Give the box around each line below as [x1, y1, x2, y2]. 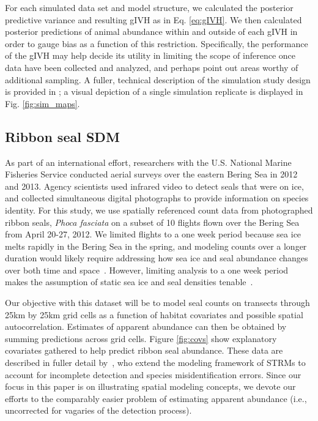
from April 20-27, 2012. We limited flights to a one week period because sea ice [5, 228, 301, 240]
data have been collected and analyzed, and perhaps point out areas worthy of [5, 61, 298, 73]
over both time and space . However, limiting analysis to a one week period [5, 263, 289, 276]
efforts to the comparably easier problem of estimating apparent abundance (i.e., [5, 392, 307, 404]
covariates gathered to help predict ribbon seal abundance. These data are [5, 344, 283, 357]
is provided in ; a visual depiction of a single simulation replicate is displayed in [5, 85, 303, 98]
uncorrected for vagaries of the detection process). [5, 404, 192, 417]
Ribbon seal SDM [5, 127, 120, 146]
